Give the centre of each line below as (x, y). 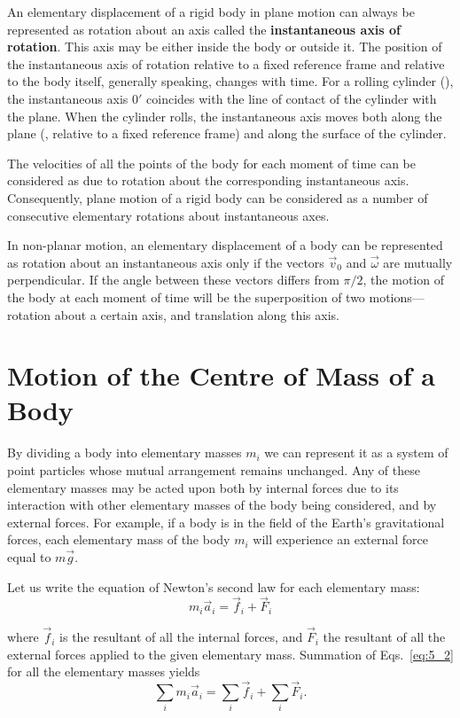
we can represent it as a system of (356, 453)
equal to (29, 556)
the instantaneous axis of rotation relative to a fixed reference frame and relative (226, 63)
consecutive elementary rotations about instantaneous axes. (168, 215)
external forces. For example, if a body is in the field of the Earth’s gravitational (226, 522)
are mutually (418, 262)
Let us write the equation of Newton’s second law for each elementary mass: (214, 586)
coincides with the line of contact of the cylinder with (292, 98)
